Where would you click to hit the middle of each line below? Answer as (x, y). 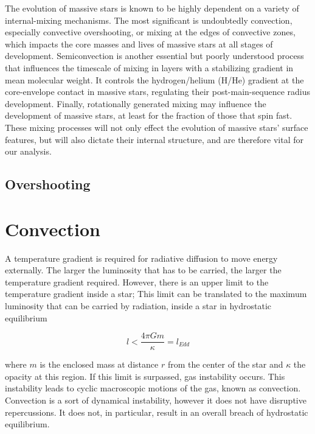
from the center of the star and (225, 364)
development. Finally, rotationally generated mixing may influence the (136, 103)
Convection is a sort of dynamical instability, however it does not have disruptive (156, 400)
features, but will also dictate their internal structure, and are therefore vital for (154, 139)
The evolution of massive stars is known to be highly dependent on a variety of (152, 8)
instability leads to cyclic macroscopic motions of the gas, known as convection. (153, 388)
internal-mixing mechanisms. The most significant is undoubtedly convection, (149, 20)
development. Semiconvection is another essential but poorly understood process (154, 56)
